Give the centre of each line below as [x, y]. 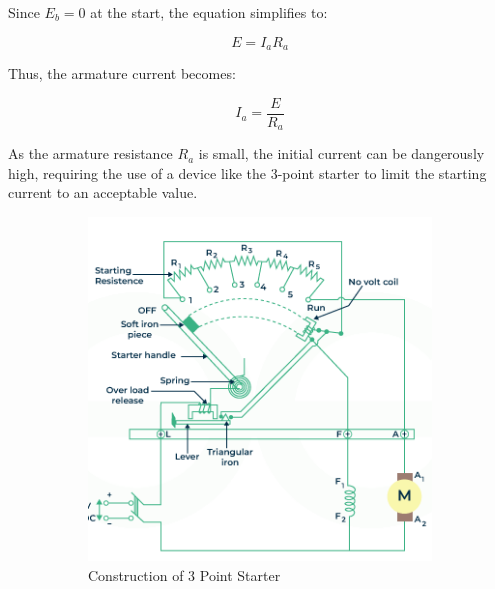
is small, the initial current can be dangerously [341, 153]
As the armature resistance [90, 153]
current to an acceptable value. [103, 192]
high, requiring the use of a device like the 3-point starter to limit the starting [247, 172]
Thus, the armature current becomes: [122, 73]
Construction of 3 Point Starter [184, 574]
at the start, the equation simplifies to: [209, 12]
